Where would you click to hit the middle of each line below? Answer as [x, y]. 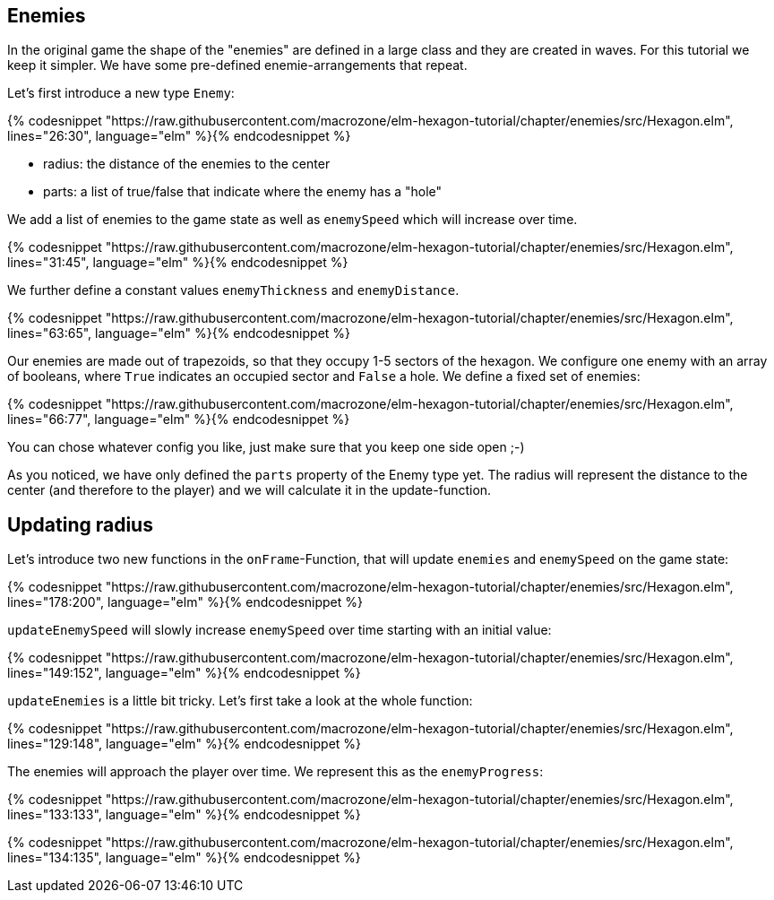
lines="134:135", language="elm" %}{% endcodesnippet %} [184, 858]
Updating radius [80, 524]
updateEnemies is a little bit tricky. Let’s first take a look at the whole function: [240, 701]
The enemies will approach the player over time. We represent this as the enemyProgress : [275, 772]
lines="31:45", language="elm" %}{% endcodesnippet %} [178, 263]
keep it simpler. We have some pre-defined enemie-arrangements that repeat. [237, 65]
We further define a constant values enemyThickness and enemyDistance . [233, 290]
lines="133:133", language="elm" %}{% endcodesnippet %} [184, 815]
